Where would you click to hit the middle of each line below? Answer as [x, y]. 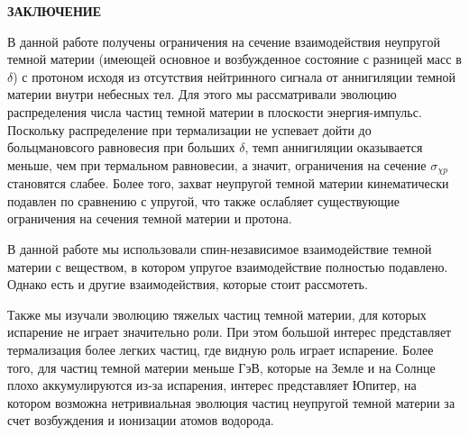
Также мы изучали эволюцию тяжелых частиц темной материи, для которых [217, 314]
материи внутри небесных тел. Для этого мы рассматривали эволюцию [202, 94]
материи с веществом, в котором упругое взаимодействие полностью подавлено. [228, 266]
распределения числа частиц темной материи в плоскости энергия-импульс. [215, 111]
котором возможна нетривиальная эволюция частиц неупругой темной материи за [231, 402]
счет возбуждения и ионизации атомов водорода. [141, 420]
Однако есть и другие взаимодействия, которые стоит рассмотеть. [188, 284]
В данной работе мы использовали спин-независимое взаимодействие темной [220, 248]
